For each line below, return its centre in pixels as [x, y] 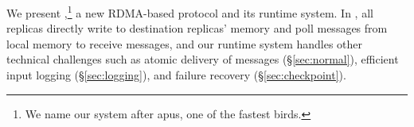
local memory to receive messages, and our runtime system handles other [185, 43]
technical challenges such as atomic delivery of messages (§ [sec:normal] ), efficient [203, 59]
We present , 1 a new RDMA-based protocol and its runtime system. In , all [190, 12]
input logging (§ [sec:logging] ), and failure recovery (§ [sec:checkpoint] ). [176, 75]
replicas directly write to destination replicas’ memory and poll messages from [197, 28]
